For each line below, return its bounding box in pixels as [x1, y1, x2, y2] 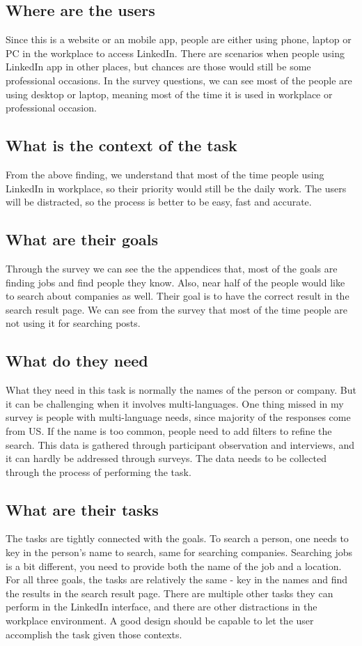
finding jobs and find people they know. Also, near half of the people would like [6, 275, 345, 289]
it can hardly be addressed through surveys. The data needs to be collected [6, 451, 326, 466]
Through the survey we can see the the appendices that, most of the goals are [6, 261, 338, 275]
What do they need [6, 350, 148, 371]
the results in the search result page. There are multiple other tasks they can [6, 585, 333, 600]
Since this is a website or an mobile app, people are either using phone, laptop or [6, 32, 352, 47]
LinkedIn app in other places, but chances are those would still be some [6, 59, 311, 74]
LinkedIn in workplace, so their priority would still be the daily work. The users [6, 180, 347, 195]
